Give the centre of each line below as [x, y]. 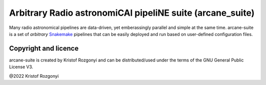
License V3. [21, 67]
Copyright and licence [44, 48]
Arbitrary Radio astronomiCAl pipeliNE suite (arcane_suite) [132, 13]
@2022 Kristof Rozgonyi [34, 76]
